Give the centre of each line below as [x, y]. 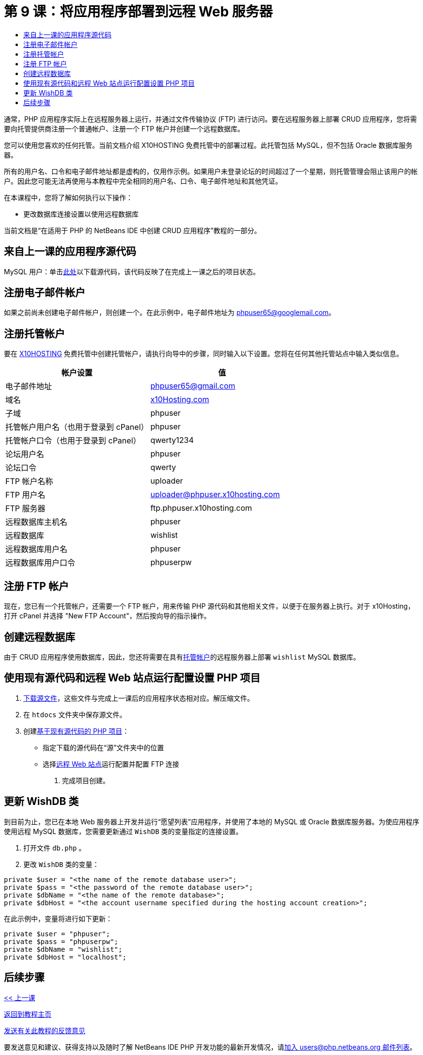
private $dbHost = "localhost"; [65, 957]
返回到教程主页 [28, 1014]
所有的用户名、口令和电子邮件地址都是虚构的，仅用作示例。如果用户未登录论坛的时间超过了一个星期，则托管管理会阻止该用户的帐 [211, 171]
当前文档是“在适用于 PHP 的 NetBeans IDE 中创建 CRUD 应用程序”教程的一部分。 [133, 230]
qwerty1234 [172, 440]
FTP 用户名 [25, 495]
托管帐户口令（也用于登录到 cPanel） [73, 441]
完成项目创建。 [86, 780]
